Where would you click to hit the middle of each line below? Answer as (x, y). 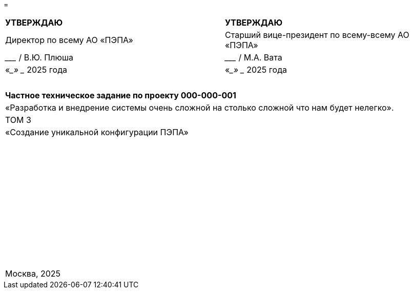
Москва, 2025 (33, 274)
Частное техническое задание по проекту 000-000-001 (121, 95)
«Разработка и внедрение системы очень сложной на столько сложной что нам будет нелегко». (200, 108)
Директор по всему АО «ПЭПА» (69, 40)
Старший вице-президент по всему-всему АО (317, 35)
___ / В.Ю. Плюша (39, 57)
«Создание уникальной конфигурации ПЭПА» (97, 132)
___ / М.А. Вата (254, 57)
